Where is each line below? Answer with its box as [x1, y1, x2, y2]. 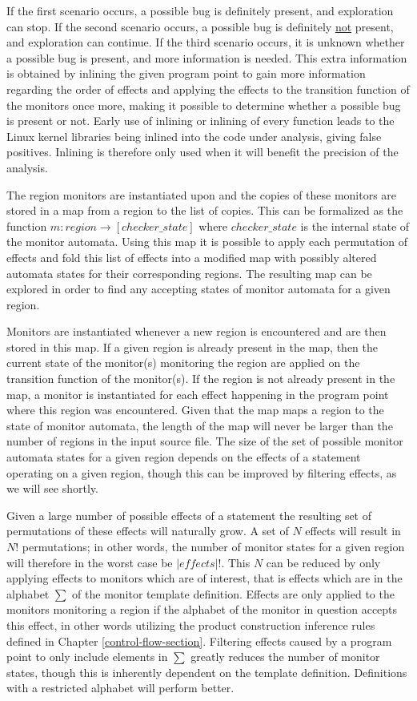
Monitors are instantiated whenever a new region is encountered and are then [6, 323, 387, 340]
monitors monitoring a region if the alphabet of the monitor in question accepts [6, 601, 398, 618]
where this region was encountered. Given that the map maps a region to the [6, 401, 384, 418]
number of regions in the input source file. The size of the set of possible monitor [6, 433, 403, 449]
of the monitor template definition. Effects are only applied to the [72, 585, 395, 602]
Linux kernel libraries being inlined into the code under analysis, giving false [6, 127, 382, 144]
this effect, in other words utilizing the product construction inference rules [6, 616, 375, 633]
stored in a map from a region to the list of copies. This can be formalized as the [6, 202, 403, 219]
